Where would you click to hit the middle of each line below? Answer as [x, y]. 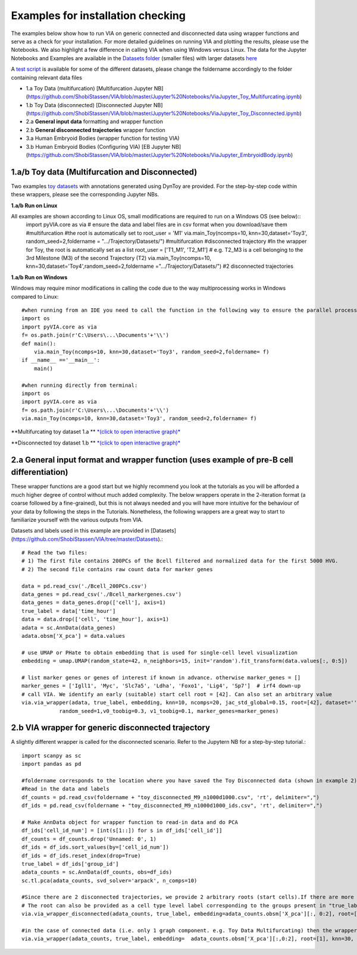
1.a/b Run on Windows [39, 277]
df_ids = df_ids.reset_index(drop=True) [81, 856]
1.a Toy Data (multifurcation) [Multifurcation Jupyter [89, 88]
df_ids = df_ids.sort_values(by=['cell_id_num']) [95, 847]
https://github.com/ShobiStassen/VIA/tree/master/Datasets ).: [88, 539]
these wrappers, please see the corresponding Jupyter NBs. [85, 195]
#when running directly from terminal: [80, 385]
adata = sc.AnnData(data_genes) [69, 627]
